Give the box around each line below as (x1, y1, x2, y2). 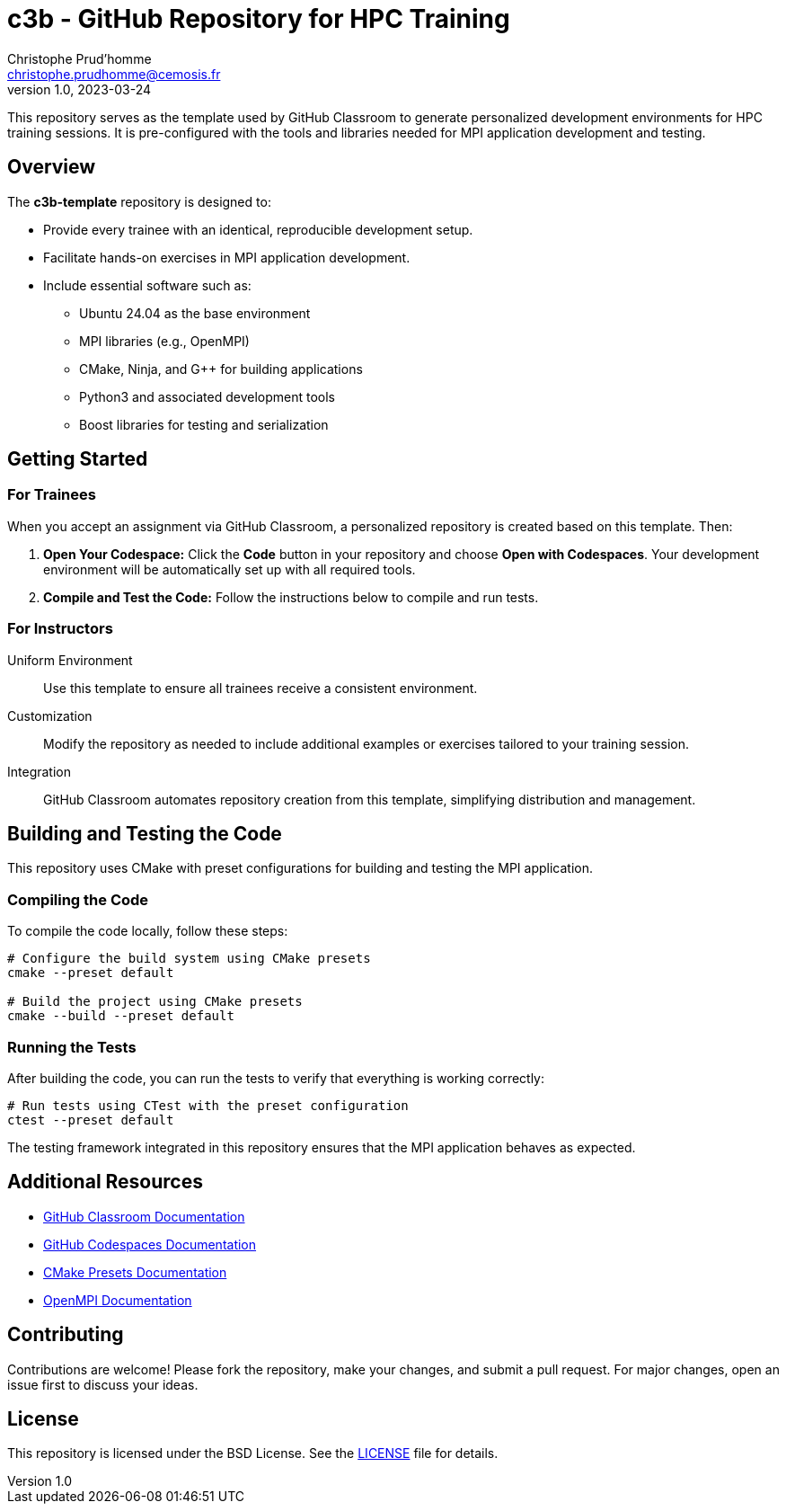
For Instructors (7, 619, 113, 638)
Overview (7, 156, 96, 179)
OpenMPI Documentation (43, 1292, 192, 1308)
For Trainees (7, 485, 96, 504)
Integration (7, 763, 71, 779)
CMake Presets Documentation (43, 1264, 227, 1280)
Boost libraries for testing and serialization (79, 416, 329, 432)
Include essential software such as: (43, 277, 252, 293)
